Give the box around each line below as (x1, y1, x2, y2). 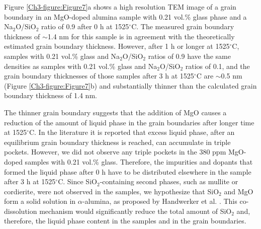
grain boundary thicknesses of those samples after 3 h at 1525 (4, 70, 194, 81)
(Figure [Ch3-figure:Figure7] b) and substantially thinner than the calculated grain (4, 80, 257, 91)
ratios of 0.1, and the (185, 60, 250, 71)
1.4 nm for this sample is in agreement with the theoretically (47, 31, 235, 41)
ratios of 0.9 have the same (148, 50, 231, 61)
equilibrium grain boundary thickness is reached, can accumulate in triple (4, 136, 231, 147)
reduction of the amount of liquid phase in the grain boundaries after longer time (4, 117, 254, 127)
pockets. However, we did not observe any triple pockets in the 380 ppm (4, 146, 226, 157)
